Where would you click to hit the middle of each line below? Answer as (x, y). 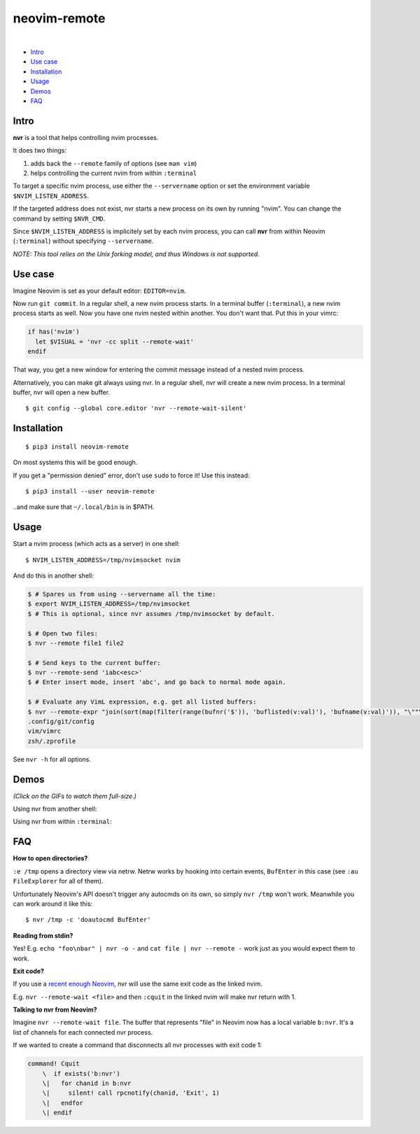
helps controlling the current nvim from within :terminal (114, 173)
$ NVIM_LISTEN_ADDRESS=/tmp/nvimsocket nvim (103, 560)
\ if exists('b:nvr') (81, 1073)
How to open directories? (50, 858)
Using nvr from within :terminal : (62, 822)
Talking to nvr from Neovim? (55, 1010)
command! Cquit (54, 1064)
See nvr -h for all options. (52, 759)
